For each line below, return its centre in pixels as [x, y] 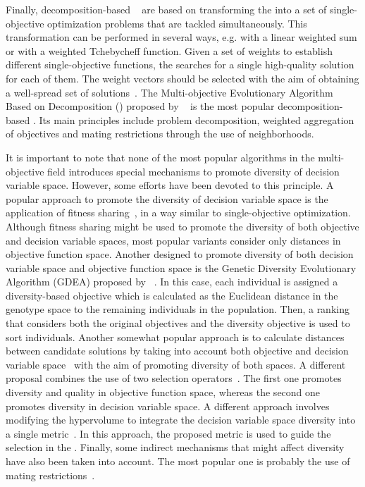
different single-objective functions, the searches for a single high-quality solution [180, 64]
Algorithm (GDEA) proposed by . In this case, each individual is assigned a [172, 282]
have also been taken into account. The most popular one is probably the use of [178, 461]
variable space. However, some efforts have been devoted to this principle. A [170, 185]
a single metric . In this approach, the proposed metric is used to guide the [168, 433]
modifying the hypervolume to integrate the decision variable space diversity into [181, 420]
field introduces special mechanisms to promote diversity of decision [193, 171]
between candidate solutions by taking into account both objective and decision [177, 351]
